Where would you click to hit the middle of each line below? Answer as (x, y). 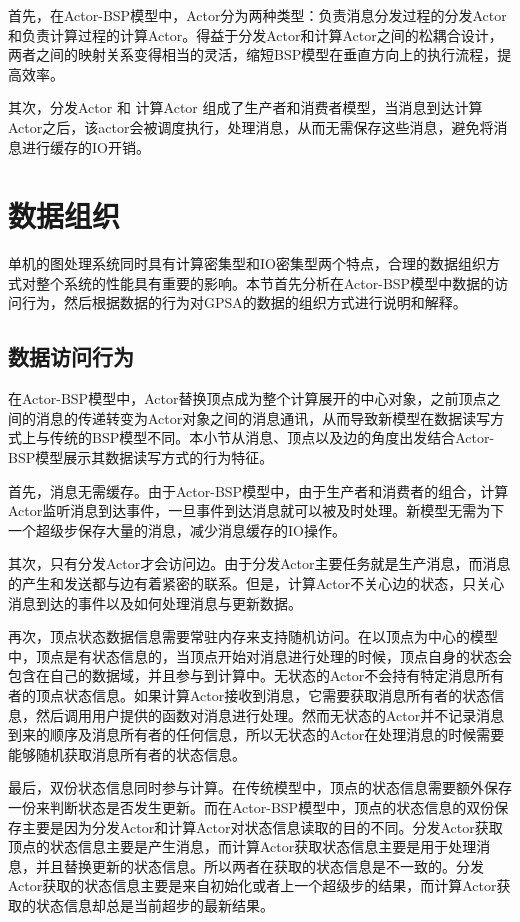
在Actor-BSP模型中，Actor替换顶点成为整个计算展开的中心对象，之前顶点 (247, 398)
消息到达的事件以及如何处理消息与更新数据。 (155, 602)
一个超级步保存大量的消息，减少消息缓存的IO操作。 (177, 529)
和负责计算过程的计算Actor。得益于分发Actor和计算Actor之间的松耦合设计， (255, 34)
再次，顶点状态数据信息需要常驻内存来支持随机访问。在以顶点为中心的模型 (253, 636)
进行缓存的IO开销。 (85, 146)
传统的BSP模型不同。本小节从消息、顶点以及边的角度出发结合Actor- (272, 437)
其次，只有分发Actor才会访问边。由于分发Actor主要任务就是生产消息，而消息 (259, 563)
